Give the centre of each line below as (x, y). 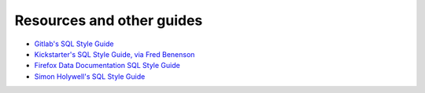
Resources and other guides (109, 20)
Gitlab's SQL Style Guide (74, 44)
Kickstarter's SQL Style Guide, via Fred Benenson (115, 54)
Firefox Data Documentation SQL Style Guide (107, 66)
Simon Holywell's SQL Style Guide (90, 76)
